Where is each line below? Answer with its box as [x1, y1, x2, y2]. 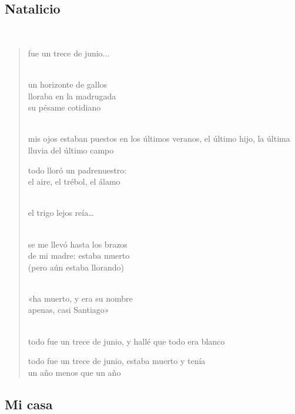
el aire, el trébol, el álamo [28, 175, 120, 188]
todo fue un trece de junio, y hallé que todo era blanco [28, 335, 225, 347]
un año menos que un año [28, 366, 121, 378]
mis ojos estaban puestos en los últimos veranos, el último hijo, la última [28, 132, 290, 145]
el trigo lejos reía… [28, 206, 94, 219]
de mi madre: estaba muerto [28, 249, 130, 262]
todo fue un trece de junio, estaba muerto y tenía [28, 355, 206, 367]
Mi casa [5, 395, 53, 413]
